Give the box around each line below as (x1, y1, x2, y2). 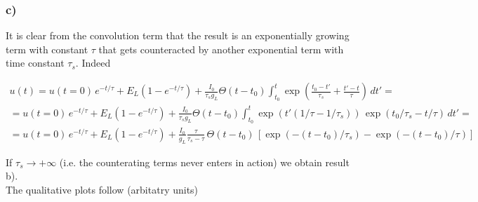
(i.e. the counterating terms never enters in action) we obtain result (59, 154, 350, 169)
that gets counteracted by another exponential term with (98, 41, 344, 56)
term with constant (6, 41, 88, 56)
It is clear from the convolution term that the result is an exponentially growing (6, 28, 350, 43)
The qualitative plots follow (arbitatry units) (6, 182, 199, 196)
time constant (6, 55, 65, 70)
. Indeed (75, 55, 111, 70)
